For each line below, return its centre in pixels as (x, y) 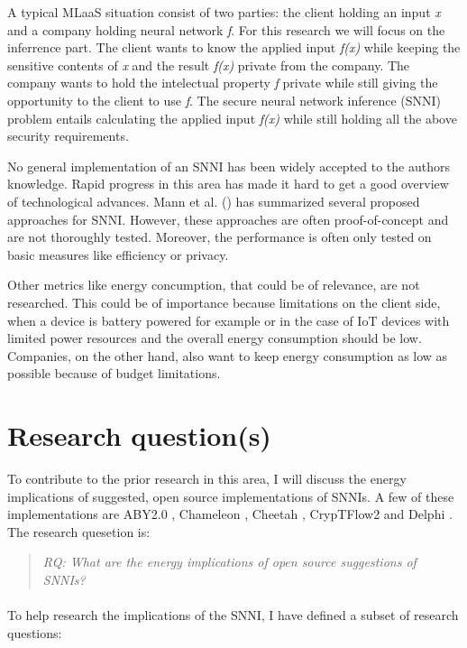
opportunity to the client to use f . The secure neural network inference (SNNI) (224, 100)
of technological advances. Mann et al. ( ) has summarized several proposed (214, 201)
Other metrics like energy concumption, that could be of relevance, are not (214, 285)
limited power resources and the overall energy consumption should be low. (215, 338)
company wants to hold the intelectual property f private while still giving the (223, 83)
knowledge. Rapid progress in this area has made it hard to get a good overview (228, 184)
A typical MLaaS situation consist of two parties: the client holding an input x (224, 12)
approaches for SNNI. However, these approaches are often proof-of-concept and (228, 219)
